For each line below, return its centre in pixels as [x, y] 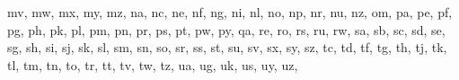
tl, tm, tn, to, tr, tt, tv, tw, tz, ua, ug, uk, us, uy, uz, [153, 64]
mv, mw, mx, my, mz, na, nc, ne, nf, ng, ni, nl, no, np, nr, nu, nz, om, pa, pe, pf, [230, 12]
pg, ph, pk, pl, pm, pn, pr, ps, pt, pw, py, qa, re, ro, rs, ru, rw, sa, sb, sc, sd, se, [226, 29]
